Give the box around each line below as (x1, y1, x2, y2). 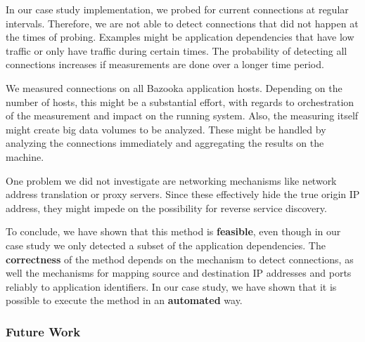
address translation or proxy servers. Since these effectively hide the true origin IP (6, 187, 360, 202)
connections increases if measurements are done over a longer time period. (6, 57, 324, 72)
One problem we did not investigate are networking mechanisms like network (6, 173, 337, 188)
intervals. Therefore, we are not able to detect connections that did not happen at (6, 15, 359, 30)
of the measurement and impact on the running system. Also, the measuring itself (6, 108, 359, 123)
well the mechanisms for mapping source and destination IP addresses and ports (6, 265, 352, 280)
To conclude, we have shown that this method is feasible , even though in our (6, 224, 341, 239)
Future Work (6, 322, 81, 340)
